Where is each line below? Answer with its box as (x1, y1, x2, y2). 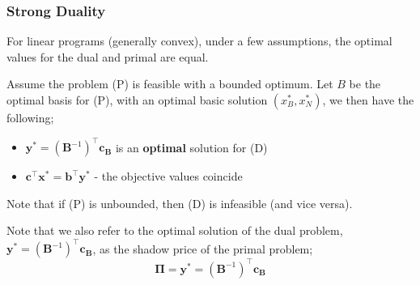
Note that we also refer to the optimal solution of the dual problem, (6, 222, 343, 239)
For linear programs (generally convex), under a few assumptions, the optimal (6, 32, 392, 49)
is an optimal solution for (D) (115, 138, 268, 155)
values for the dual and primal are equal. (6, 48, 209, 65)
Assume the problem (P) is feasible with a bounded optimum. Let (6, 75, 333, 92)
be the (349, 75, 381, 92)
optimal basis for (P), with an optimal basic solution (6, 91, 268, 108)
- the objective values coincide (94, 168, 243, 185)
